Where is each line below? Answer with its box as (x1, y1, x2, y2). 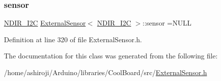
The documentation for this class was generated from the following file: (4, 51, 218, 61)
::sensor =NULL (142, 18, 192, 28)
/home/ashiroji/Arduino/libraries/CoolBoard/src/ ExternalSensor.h (4, 67, 207, 77)
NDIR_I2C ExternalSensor (4, 18, 86, 28)
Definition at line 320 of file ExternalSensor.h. (4, 34, 142, 44)
